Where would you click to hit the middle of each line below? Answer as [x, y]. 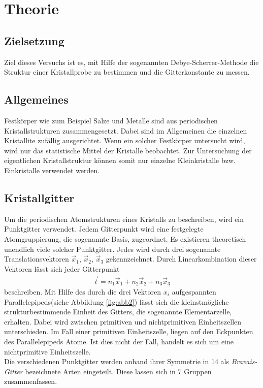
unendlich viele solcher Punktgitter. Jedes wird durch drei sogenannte [112, 249]
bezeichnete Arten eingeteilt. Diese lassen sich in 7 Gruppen [118, 371]
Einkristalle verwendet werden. [52, 170]
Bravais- [244, 361]
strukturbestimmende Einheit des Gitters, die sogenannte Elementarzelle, [118, 312]
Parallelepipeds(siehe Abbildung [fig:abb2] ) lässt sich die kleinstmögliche [117, 301]
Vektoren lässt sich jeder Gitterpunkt [62, 268]
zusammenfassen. [31, 381]
